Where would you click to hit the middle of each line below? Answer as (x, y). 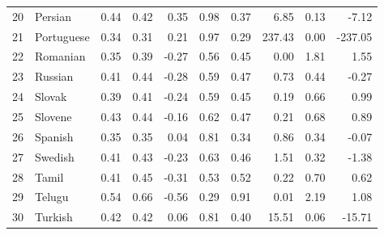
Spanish (54, 136)
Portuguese (62, 36)
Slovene (53, 116)
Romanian (60, 56)
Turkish (54, 217)
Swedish (55, 156)
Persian (53, 16)
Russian (54, 76)
